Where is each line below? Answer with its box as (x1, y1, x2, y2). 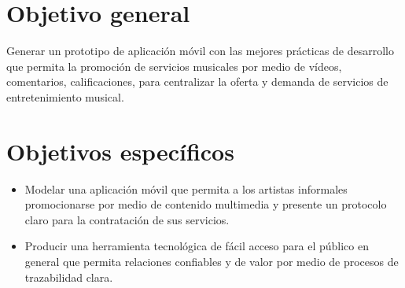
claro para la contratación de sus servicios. (24, 211, 230, 227)
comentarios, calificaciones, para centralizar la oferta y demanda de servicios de (6, 73, 388, 90)
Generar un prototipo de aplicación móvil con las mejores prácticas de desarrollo (6, 42, 395, 59)
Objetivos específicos (6, 135, 234, 167)
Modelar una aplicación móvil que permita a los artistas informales (24, 180, 348, 197)
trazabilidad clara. (24, 268, 113, 285)
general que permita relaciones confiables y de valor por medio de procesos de (24, 253, 399, 269)
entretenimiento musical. (6, 88, 124, 105)
